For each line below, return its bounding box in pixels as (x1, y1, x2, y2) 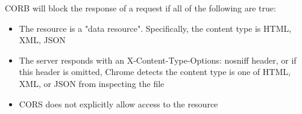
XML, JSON (19, 34, 66, 46)
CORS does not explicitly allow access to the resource (19, 97, 218, 110)
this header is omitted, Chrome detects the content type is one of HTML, (19, 65, 291, 78)
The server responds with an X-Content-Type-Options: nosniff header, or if (19, 53, 297, 66)
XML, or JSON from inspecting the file (19, 77, 165, 89)
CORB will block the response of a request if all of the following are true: (5, 2, 276, 14)
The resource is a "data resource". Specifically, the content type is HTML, (19, 22, 292, 34)
